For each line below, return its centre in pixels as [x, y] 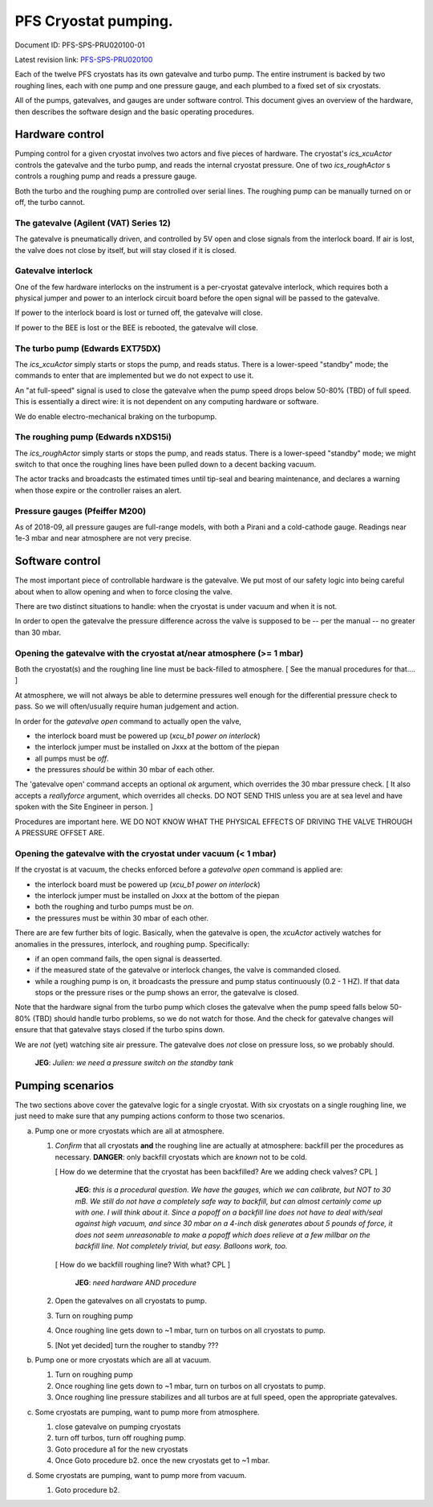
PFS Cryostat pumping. [94, 21]
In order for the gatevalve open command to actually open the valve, [128, 721]
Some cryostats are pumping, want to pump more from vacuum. [141, 1475]
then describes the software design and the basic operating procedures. [134, 112]
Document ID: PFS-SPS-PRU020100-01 [80, 45]
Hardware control [59, 135]
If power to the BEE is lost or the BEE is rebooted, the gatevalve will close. [136, 327]
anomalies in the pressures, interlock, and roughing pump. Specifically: [132, 944]
